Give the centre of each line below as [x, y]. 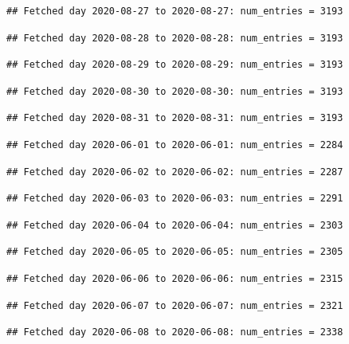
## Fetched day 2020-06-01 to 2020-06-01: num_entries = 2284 [175, 145]
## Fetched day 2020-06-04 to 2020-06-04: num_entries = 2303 [175, 225]
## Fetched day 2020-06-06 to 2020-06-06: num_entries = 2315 [175, 278]
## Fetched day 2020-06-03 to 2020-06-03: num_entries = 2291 [175, 199]
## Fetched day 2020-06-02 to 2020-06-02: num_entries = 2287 [175, 172]
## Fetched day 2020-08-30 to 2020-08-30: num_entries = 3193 [175, 91]
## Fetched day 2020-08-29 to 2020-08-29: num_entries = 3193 [175, 65]
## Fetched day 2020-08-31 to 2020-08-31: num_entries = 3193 [175, 118]
